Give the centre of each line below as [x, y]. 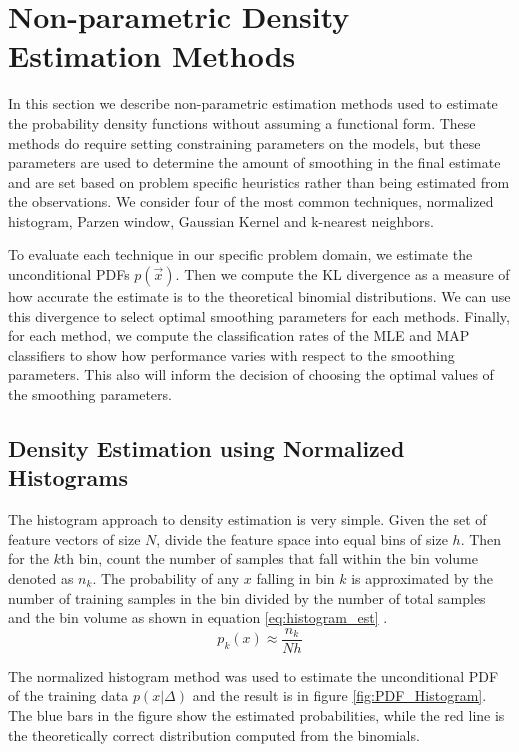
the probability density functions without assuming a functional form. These [242, 122]
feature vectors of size [74, 538]
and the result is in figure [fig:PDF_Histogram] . [339, 695]
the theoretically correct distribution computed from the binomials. [214, 734]
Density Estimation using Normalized [206, 448]
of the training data [68, 695]
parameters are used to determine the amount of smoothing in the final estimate [254, 162]
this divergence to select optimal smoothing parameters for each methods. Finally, [259, 315]
